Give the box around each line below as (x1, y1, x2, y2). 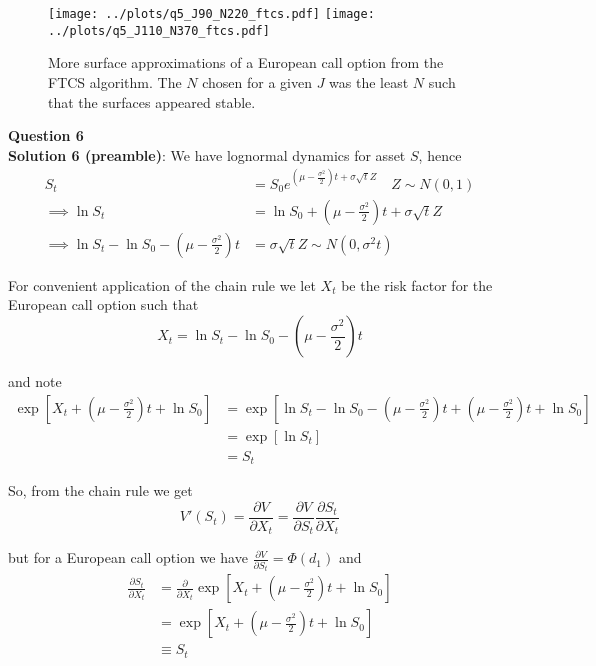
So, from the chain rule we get (8, 480, 193, 501)
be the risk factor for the (341, 274, 493, 295)
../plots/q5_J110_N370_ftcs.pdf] (48, 23, 270, 38)
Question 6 (8, 125, 84, 146)
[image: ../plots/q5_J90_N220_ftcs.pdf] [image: (48, 7, 375, 21)
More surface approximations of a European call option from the (48, 52, 444, 73)
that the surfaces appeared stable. (48, 91, 256, 112)
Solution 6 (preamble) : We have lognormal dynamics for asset (8, 144, 406, 165)
